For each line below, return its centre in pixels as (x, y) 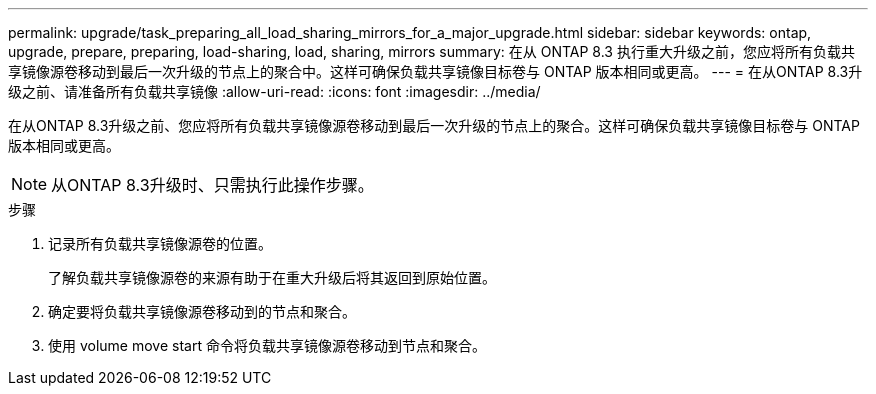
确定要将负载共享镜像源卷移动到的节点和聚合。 (202, 311)
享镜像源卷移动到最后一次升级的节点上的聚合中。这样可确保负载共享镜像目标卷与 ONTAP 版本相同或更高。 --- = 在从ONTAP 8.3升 (435, 71)
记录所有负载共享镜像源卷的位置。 (160, 243)
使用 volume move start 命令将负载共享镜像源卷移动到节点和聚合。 (267, 345)
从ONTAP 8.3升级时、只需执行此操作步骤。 (212, 185)
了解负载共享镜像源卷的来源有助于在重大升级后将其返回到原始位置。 (272, 277)
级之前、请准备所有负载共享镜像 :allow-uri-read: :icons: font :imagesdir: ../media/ (274, 91)
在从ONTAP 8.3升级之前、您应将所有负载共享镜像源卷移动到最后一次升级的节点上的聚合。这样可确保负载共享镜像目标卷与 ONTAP (434, 125)
